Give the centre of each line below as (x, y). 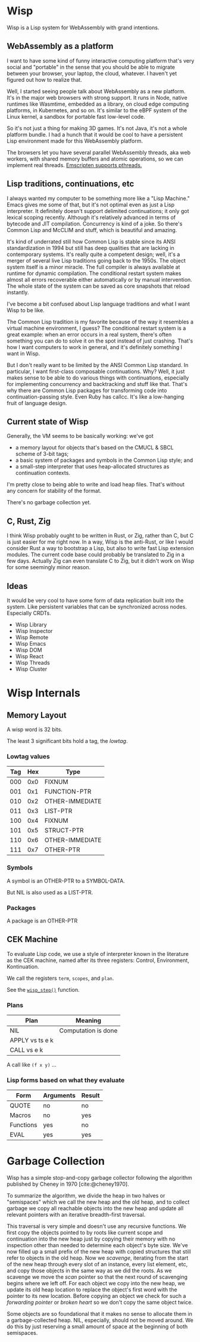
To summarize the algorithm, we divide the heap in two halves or (86, 1196)
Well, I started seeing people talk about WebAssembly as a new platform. (96, 91)
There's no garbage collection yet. (49, 502)
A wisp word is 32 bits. (35, 729)
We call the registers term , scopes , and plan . (60, 978)
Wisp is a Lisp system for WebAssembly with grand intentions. (83, 27)
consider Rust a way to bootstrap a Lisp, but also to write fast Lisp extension (100, 548)
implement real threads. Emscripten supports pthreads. (74, 165)
